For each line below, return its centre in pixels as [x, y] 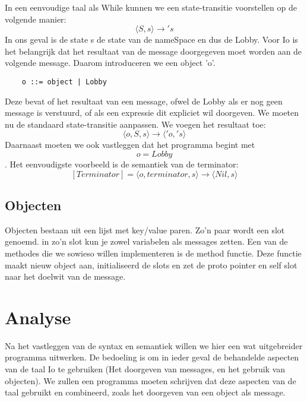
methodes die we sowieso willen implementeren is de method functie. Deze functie [153, 253]
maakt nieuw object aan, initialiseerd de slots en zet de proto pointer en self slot [151, 265]
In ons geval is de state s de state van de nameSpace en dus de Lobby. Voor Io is [151, 39]
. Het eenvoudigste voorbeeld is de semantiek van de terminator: [122, 164]
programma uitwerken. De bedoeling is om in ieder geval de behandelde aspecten [152, 357]
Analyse [38, 317]
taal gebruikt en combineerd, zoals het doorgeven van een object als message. [145, 392]
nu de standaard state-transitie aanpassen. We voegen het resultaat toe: [135, 124]
